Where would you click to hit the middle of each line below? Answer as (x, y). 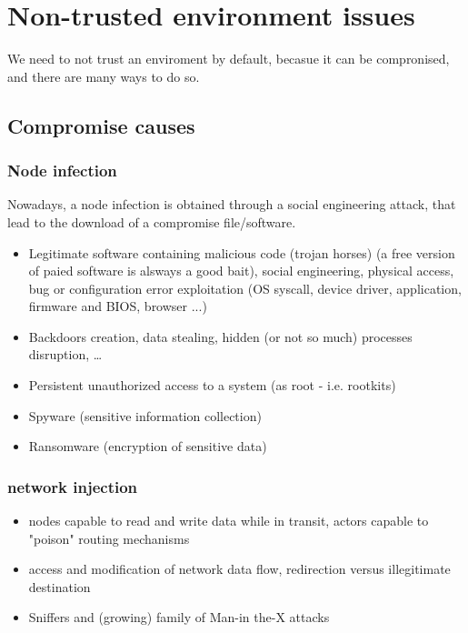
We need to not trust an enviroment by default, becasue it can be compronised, (229, 59)
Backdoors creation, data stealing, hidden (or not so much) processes (220, 336)
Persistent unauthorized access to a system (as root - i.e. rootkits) (212, 385)
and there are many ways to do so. (104, 76)
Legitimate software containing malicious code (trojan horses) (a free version (242, 252)
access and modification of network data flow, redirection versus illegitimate (239, 569)
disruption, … (65, 354)
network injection (73, 486)
